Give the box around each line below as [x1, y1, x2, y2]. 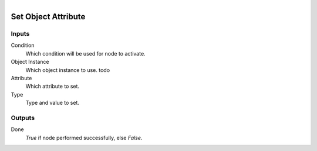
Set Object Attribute [11, 12, 86, 22]
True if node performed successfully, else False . [25, 134, 143, 141]
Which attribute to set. [25, 83, 79, 90]
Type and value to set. [25, 99, 79, 107]
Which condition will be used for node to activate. [25, 50, 146, 57]
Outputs [11, 114, 35, 122]
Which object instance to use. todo [25, 66, 110, 73]
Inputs [11, 29, 30, 37]
